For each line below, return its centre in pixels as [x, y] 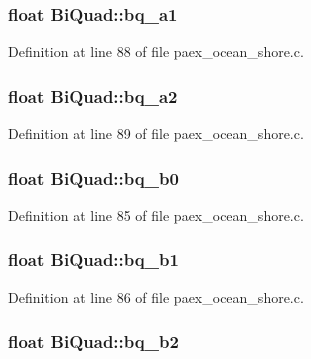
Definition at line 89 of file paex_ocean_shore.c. [156, 133]
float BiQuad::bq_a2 [93, 95]
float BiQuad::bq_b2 [93, 341]
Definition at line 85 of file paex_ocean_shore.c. [156, 214]
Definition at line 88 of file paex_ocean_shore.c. [156, 51]
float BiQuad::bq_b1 [93, 259]
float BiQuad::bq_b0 [93, 177]
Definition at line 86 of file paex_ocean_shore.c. [156, 296]
